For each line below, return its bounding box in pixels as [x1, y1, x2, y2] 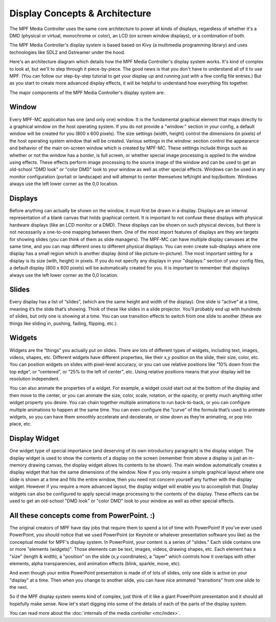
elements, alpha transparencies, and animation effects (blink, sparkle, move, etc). [9, 560, 181, 566]
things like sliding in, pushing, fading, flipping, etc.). [9, 320, 118, 326]
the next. [9, 584, 28, 590]
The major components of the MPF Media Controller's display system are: [9, 90, 165, 96]
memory [9, 462, 28, 468]
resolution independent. [9, 376, 60, 382]
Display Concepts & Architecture [9, 8, 152, 19]
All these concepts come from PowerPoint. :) [9, 511, 155, 520]
